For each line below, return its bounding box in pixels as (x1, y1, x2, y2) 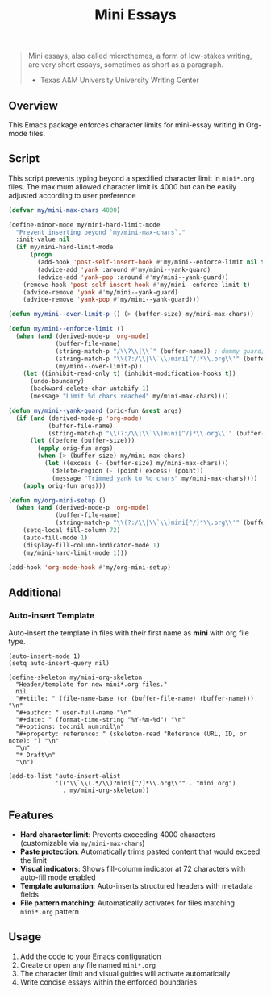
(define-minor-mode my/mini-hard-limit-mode (8, 220, 161, 229)
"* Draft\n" (15, 751, 56, 760)
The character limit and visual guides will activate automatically (19, 968, 231, 978)
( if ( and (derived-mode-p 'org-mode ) (15, 414, 143, 423)
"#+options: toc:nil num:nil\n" (15, 723, 125, 731)
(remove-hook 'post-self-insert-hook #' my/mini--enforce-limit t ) (23, 281, 251, 289)
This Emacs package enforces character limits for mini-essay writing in (8, 120, 244, 130)
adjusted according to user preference (8, 190, 136, 200)
